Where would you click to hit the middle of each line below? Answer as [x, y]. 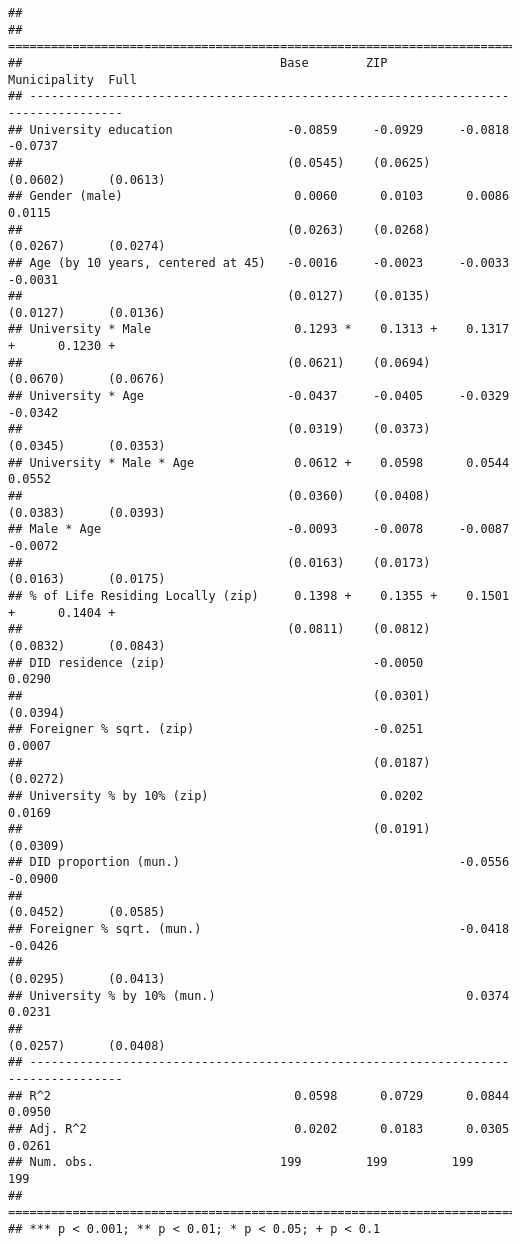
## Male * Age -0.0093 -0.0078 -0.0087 [259, 529]
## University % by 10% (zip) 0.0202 [216, 795]
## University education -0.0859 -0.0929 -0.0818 [259, 129]
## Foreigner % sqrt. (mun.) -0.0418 [259, 929]
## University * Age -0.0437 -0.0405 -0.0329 [259, 396]
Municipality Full [72, 79]
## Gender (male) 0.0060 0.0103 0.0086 [259, 196]
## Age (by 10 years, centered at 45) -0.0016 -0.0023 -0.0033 [259, 262]
